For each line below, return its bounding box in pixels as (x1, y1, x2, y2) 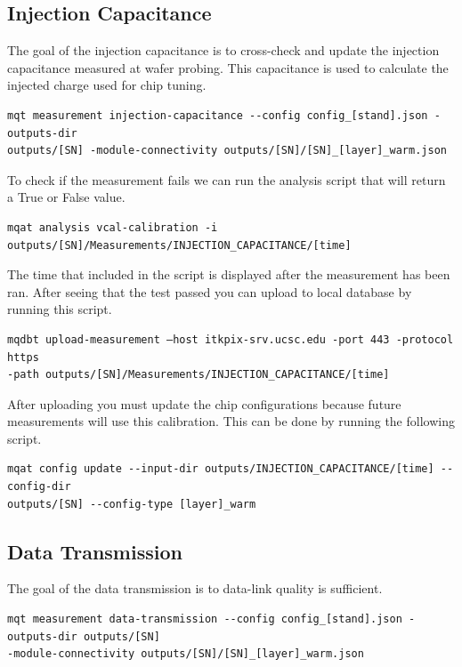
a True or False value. (7, 188, 126, 206)
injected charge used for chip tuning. (7, 76, 207, 94)
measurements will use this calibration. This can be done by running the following (7, 412, 455, 430)
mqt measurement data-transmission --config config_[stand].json (7, 613, 402, 626)
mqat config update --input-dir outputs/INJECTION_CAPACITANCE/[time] (7, 462, 434, 476)
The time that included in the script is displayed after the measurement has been (7, 265, 450, 284)
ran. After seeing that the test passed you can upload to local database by (7, 282, 412, 301)
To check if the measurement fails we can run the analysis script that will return (7, 170, 446, 189)
